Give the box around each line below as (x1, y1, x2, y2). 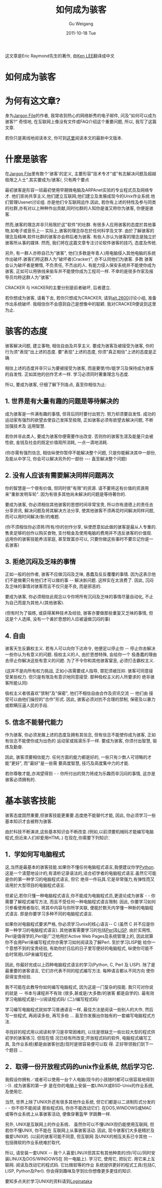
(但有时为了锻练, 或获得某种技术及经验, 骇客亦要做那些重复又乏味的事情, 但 (5, 610, 153, 616)
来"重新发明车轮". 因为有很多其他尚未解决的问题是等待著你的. (5, 491, 126, 497)
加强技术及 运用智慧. (5, 423, 46, 429)
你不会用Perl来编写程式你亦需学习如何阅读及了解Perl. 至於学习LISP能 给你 (5, 939, 152, 945)
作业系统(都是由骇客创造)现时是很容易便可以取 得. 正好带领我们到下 (15, 1041, 149, 1047)
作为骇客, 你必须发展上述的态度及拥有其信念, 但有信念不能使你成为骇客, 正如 (5, 732, 156, 737)
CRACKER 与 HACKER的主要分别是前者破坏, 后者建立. (5, 285, 111, 290)
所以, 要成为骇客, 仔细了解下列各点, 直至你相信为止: (5, 381, 107, 387)
